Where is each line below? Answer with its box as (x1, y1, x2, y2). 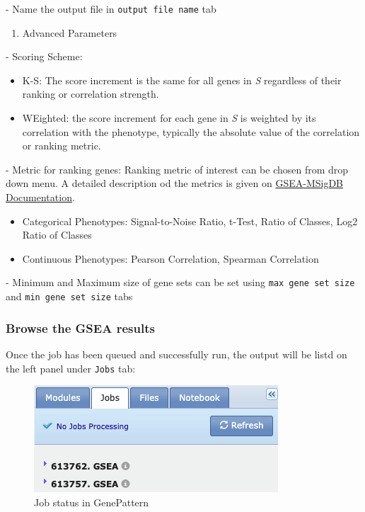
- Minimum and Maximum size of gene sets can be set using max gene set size (6, 275, 355, 290)
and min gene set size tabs (6, 289, 133, 304)
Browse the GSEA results (6, 319, 155, 336)
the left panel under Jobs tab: (6, 360, 136, 375)
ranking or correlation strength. (22, 86, 159, 101)
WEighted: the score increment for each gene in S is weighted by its (22, 110, 316, 125)
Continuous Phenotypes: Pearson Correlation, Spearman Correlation (22, 251, 319, 266)
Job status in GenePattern (34, 494, 149, 509)
